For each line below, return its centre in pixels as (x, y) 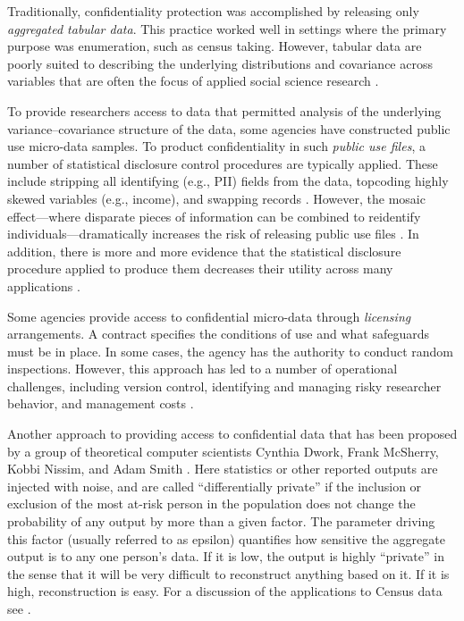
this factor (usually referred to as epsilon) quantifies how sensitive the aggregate (226, 538)
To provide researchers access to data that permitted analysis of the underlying (224, 110)
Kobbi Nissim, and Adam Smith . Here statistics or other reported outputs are (223, 469)
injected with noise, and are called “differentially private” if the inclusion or (215, 486)
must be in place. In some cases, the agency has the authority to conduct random (230, 351)
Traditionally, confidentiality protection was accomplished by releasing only (213, 11)
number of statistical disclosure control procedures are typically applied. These (223, 163)
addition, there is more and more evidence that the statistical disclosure (204, 251)
